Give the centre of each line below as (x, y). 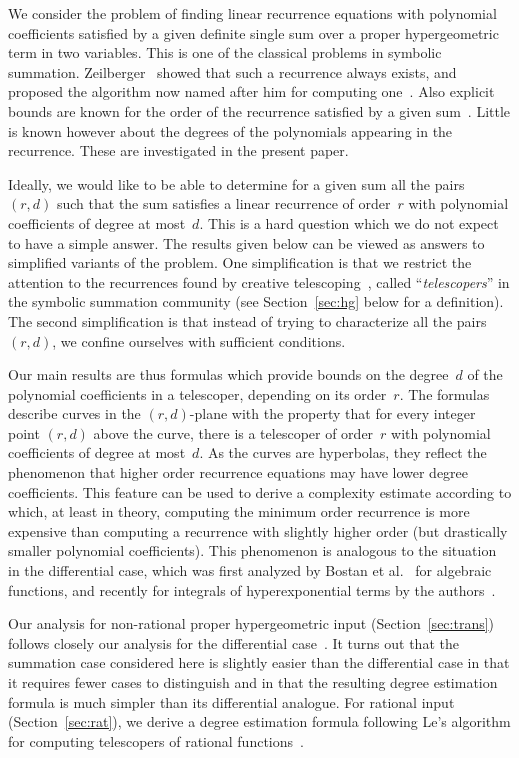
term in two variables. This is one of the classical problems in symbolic (225, 52)
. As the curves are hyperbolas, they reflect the (343, 452)
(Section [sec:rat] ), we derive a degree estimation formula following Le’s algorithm (259, 721)
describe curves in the (74, 413)
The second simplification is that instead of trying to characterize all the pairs (247, 320)
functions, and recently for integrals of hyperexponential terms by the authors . (252, 589)
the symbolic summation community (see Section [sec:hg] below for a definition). (256, 301)
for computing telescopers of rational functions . (156, 740)
